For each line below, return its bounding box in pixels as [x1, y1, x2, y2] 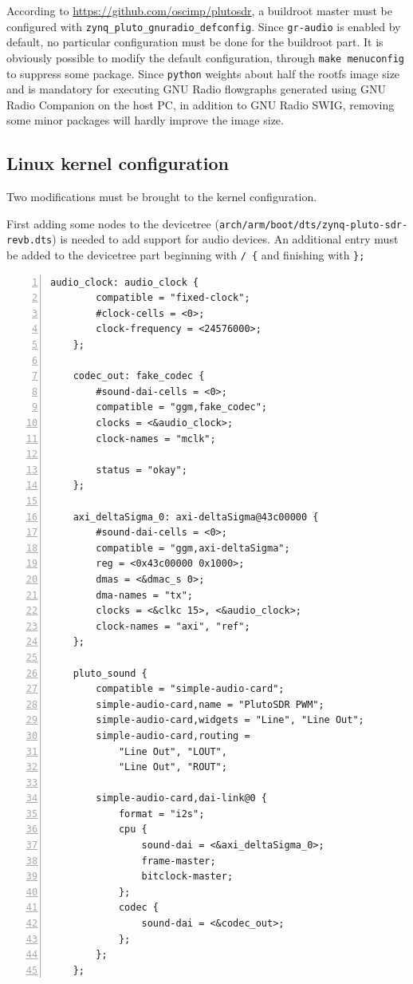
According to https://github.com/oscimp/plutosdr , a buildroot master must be [6, 2, 392, 18]
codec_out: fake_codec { [73, 370, 205, 382]
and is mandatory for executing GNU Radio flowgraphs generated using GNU [6, 81, 387, 97]
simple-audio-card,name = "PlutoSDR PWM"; [96, 698, 324, 710]
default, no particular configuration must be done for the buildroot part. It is [6, 34, 383, 50]
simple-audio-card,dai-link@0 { [96, 792, 268, 804]
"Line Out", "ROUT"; [118, 761, 227, 773]
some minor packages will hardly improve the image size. [6, 112, 284, 128]
